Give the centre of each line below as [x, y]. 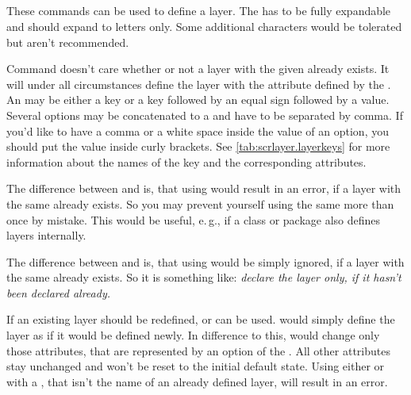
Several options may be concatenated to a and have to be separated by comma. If [205, 115]
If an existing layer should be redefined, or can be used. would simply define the [201, 319]
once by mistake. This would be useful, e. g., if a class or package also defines [194, 219]
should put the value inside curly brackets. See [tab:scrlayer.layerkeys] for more [198, 146]
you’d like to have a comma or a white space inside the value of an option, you [198, 130]
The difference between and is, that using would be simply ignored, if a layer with [205, 261]
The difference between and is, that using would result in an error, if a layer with [204, 188]
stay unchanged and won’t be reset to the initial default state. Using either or [196, 366]
